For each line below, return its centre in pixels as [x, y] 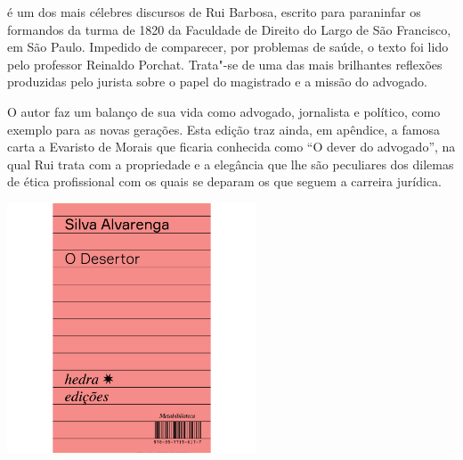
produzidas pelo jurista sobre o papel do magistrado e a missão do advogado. [217, 82]
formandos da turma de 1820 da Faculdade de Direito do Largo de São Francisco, [229, 29]
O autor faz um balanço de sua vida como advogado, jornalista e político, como [224, 111]
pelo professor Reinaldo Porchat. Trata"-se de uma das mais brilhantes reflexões [225, 64]
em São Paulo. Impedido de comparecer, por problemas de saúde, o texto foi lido [228, 47]
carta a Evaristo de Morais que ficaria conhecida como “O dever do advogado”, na [231, 147]
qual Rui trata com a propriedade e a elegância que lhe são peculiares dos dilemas [231, 164]
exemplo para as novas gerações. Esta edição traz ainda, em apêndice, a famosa [223, 129]
